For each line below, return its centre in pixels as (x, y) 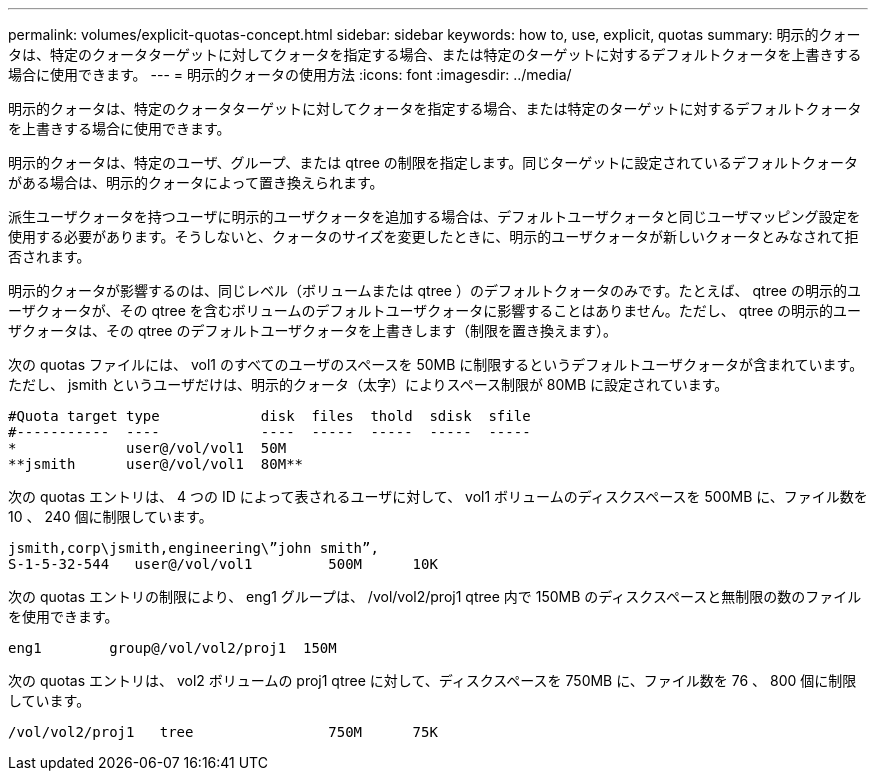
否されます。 (49, 256)
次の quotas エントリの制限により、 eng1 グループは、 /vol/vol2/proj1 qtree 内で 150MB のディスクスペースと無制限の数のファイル (435, 596)
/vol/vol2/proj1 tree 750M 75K (223, 732)
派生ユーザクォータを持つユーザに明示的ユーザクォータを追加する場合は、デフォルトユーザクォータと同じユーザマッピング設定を (434, 216)
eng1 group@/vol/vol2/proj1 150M (172, 648)
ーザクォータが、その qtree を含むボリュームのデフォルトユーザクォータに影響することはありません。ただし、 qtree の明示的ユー (435, 310)
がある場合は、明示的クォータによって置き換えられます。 (196, 182)
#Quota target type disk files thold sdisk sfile (269, 416)
